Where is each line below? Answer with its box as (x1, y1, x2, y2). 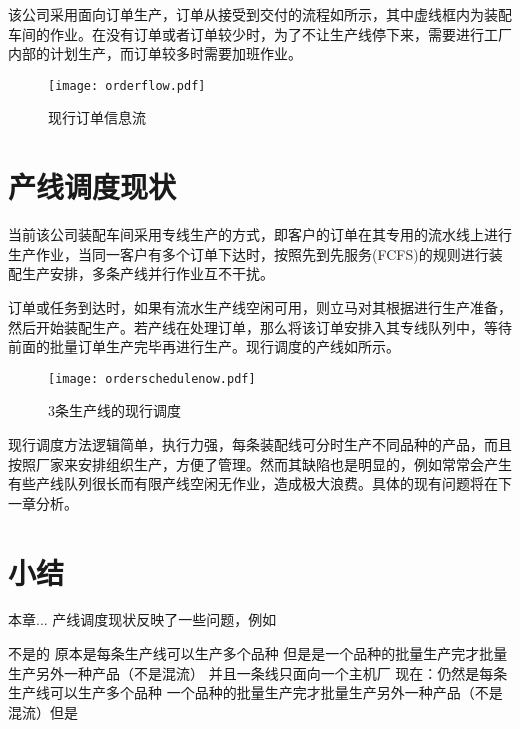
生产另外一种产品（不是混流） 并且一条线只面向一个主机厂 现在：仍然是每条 (8, 662, 508, 683)
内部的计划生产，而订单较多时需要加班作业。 (8, 43, 302, 64)
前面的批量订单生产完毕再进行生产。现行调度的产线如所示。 (8, 336, 400, 357)
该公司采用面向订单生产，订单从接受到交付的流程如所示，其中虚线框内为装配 (8, 4, 512, 24)
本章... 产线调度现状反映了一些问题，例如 (8, 609, 277, 630)
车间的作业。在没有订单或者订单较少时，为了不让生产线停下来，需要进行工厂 (8, 23, 512, 44)
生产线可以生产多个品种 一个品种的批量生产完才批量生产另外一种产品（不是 (8, 682, 503, 703)
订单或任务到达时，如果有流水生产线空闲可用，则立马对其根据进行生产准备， (8, 296, 512, 317)
